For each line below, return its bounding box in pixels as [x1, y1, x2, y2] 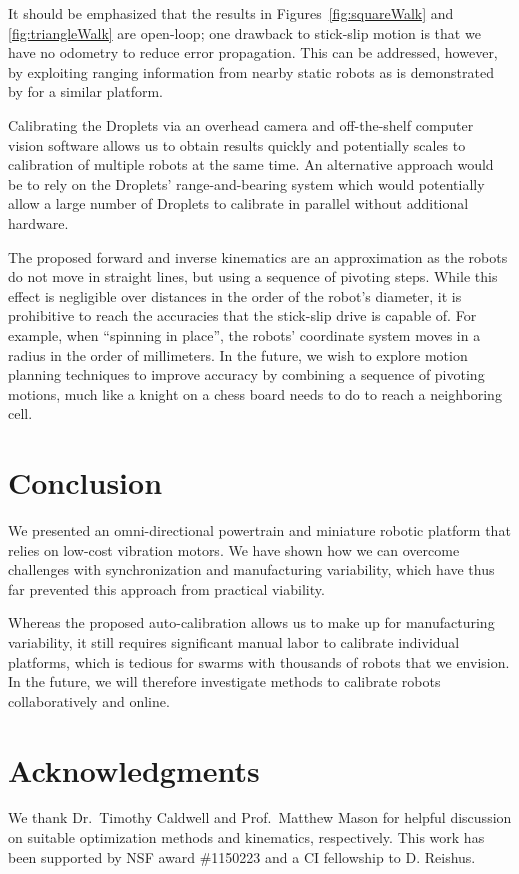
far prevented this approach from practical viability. [8, 578, 325, 599]
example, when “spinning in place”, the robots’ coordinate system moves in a [8, 324, 481, 345]
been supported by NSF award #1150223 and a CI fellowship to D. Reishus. [8, 846, 476, 867]
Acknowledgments [8, 749, 260, 790]
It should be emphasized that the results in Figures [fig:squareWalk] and [8, 3, 454, 23]
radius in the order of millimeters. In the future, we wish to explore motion [8, 344, 468, 365]
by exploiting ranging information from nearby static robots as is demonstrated [8, 61, 494, 82]
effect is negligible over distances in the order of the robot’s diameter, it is [8, 285, 462, 306]
